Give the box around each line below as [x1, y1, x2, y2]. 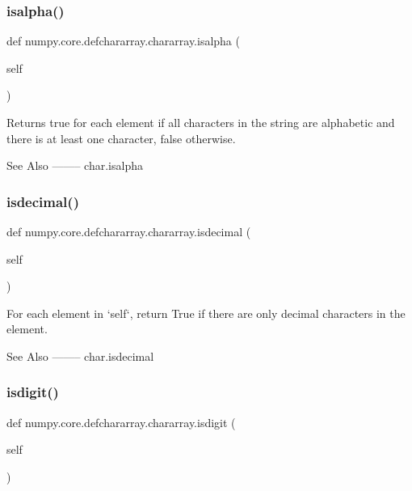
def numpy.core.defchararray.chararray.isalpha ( [6, 32, 240, 49]
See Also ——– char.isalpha [6, 157, 143, 174]
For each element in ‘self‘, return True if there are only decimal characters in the [6, 304, 406, 321]
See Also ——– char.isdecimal [6, 347, 154, 364]
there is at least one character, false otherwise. [6, 129, 236, 146]
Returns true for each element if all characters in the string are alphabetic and [6, 114, 395, 130]
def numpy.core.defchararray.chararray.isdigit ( [6, 413, 236, 430]
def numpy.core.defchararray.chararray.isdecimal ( [6, 223, 251, 239]
